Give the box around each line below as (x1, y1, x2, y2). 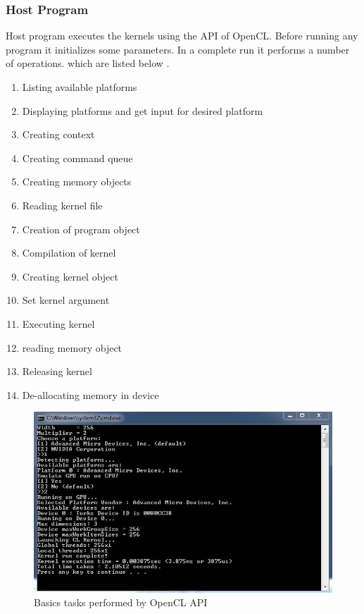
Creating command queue (22, 150, 133, 165)
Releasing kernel (22, 364, 92, 379)
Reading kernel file (22, 197, 103, 212)
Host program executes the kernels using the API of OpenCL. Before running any (6, 28, 358, 43)
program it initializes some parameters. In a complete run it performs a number (6, 42, 350, 56)
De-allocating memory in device (22, 387, 159, 402)
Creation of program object (22, 221, 140, 236)
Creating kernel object (22, 269, 118, 283)
